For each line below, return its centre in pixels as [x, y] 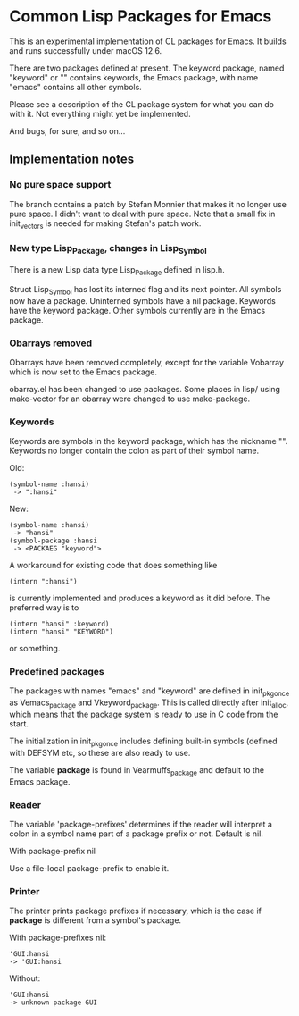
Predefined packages [57, 672]
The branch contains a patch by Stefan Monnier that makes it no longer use [148, 204]
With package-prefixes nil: [58, 938]
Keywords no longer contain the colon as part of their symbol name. [134, 451]
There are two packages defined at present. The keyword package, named [147, 68]
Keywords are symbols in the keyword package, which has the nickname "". [149, 441]
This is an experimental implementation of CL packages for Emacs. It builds [148, 41]
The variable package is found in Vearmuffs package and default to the [137, 771]
